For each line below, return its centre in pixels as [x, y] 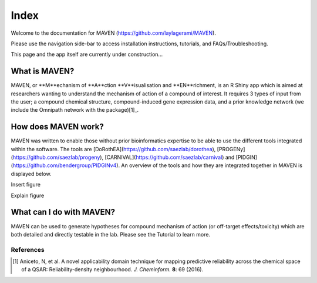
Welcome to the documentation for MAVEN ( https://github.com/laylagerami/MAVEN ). [114, 33]
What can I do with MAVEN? [63, 212]
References [28, 249]
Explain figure [28, 195]
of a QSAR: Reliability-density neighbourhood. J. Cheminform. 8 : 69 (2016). [112, 269]
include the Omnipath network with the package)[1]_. [75, 110]
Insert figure [26, 185]
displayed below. [31, 174]
